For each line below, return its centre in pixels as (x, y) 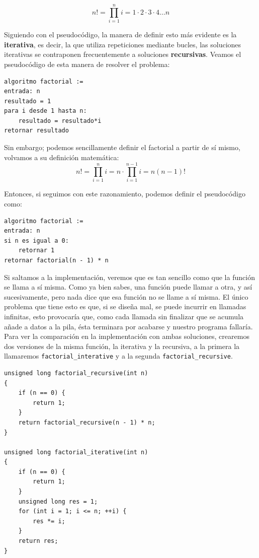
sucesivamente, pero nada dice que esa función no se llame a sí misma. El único (126, 296)
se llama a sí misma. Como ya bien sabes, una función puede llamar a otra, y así (128, 287)
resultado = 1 (28, 101)
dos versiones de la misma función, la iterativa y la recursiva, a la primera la (122, 346)
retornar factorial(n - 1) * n (56, 260)
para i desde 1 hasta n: (46, 111)
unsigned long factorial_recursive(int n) (76, 373)
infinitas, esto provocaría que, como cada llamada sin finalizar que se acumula (124, 316)
